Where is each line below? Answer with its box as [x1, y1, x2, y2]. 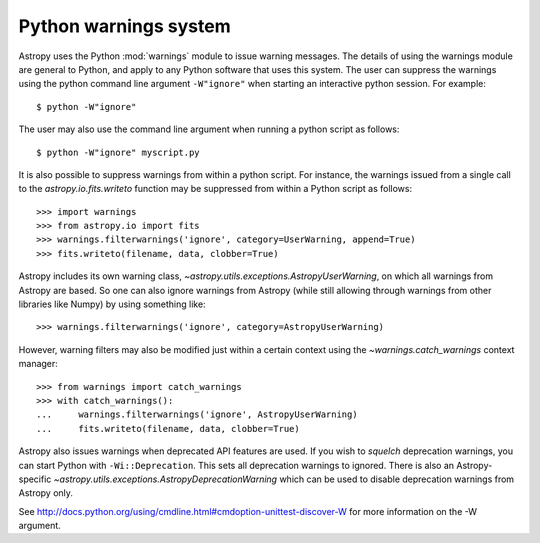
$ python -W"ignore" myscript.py [36, 146, 200, 158]
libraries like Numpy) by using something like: [18, 298, 206, 310]
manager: [18, 358, 59, 370]
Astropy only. [18, 487, 74, 499]
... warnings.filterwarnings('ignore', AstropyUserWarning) [36, 409, 359, 420]
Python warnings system [18, 15, 231, 37]
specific [18, 473, 52, 485]
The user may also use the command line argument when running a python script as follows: [18, 123, 400, 135]
